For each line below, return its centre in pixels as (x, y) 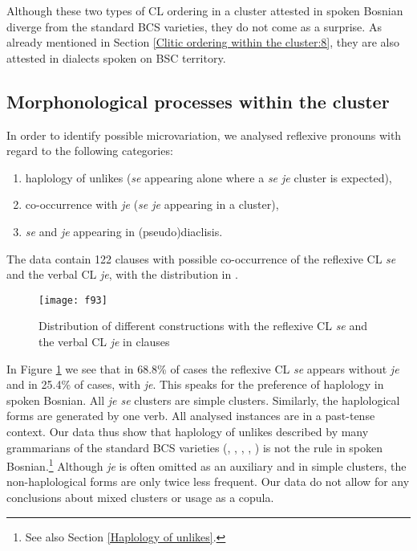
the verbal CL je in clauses (104, 341)
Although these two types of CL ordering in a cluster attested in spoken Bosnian (205, 10)
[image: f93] (73, 300)
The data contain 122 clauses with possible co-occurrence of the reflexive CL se (201, 258)
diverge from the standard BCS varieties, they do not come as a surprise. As (194, 26)
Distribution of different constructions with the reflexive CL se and (203, 326)
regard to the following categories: (90, 151)
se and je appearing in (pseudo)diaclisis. (124, 231)
